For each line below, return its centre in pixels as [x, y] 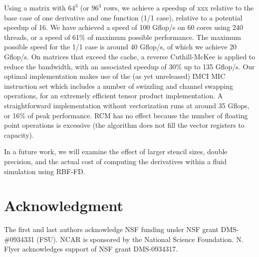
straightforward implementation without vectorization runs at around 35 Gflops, [127, 105]
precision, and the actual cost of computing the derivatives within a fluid [115, 161]
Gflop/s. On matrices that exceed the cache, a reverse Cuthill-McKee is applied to [130, 56]
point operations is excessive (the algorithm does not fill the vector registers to [124, 125]
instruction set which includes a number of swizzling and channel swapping [119, 86]
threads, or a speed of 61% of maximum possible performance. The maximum [123, 37]
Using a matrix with [35, 7]
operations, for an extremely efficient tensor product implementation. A [114, 96]
